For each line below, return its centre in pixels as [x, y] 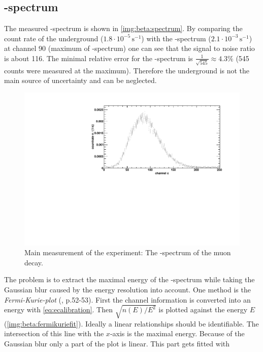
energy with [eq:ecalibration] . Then [59, 309]
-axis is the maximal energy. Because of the [177, 333]
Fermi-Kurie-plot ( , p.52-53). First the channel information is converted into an [127, 299]
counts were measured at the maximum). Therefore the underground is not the [127, 70]
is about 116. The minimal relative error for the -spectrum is [98, 58]
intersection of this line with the [54, 333]
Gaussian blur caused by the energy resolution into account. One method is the [127, 289]
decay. [34, 262]
